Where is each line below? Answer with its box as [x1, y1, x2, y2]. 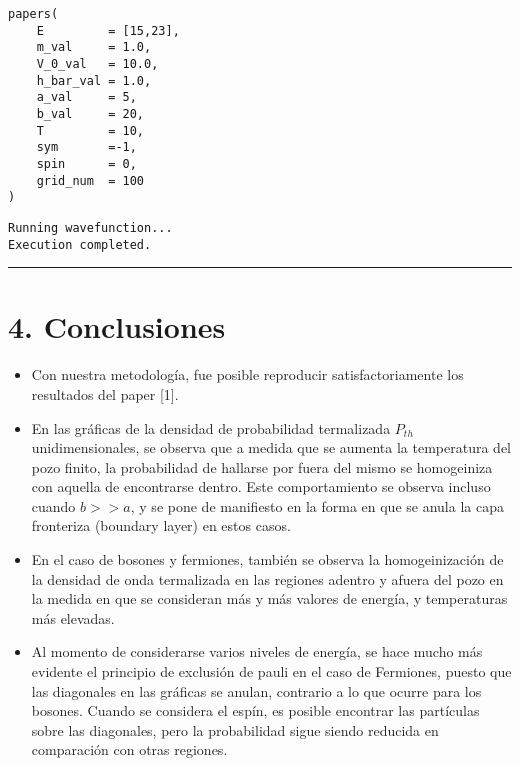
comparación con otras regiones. [31, 739, 228, 760]
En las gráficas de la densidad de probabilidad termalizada [31, 417, 391, 438]
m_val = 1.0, [36, 40, 152, 55]
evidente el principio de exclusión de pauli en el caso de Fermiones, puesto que [31, 661, 512, 682]
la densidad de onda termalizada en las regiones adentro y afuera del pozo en [31, 568, 504, 589]
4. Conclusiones [8, 306, 226, 347]
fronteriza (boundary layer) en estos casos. [31, 515, 291, 536]
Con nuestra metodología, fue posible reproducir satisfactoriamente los [31, 364, 464, 385]
